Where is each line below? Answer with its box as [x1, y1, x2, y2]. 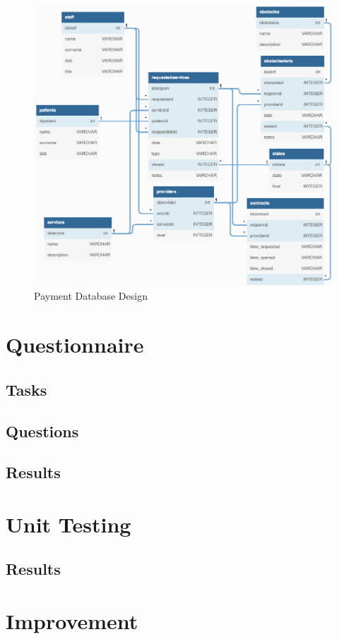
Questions [6, 420, 79, 442]
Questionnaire [6, 330, 144, 359]
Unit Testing [6, 509, 131, 538]
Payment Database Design [34, 288, 148, 303]
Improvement [6, 607, 138, 635]
